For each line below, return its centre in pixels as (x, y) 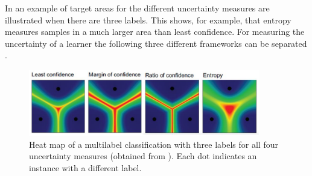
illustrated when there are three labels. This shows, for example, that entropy (148, 20)
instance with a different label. (85, 168)
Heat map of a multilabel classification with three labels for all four (154, 144)
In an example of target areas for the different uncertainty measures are (137, 8)
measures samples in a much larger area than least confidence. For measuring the (155, 32)
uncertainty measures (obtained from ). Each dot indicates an (143, 156)
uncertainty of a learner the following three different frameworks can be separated (156, 43)
